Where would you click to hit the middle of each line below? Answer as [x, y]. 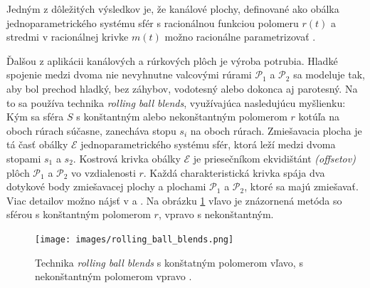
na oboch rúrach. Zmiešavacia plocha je [276, 130]
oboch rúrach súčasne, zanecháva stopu [91, 130]
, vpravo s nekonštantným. [216, 214]
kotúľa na [319, 117]
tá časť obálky [37, 144]
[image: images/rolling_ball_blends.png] [134, 239]
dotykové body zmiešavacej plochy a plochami [106, 186]
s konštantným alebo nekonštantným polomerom [182, 117]
